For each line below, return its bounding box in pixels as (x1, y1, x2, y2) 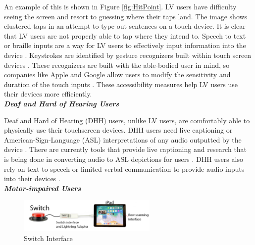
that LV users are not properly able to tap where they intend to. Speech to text (4, 30, 246, 41)
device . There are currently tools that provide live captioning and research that (4, 144, 247, 154)
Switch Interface (24, 233, 73, 243)
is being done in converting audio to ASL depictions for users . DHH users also (4, 153, 243, 164)
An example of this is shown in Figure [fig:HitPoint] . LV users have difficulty (4, 1, 237, 11)
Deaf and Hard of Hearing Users (4, 98, 119, 108)
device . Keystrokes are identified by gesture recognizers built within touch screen (4, 49, 252, 60)
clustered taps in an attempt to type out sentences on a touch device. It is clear (4, 21, 246, 31)
